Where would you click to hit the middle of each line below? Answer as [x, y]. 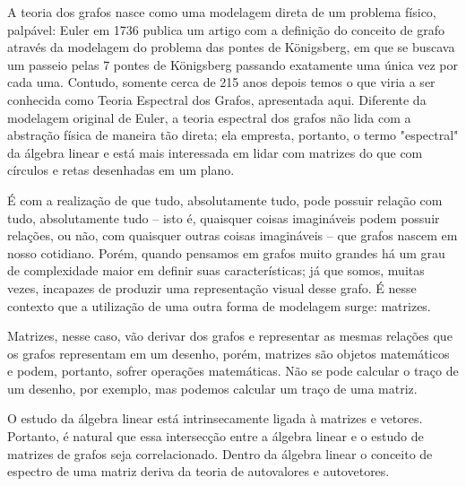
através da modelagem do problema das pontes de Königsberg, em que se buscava [231, 47]
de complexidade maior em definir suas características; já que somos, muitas [216, 270]
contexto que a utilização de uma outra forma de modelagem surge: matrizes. [219, 305]
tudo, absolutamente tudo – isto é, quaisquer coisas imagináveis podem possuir [224, 217]
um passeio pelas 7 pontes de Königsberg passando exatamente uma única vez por [233, 64]
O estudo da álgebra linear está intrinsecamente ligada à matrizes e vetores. [215, 418]
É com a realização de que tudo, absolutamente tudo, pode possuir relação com [225, 200]
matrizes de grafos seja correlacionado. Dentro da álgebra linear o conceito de [220, 453]
